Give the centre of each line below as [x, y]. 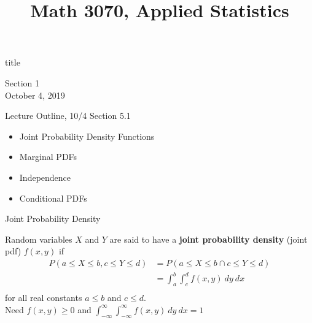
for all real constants [44, 298]
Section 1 [22, 82]
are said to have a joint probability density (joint [209, 239]
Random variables [39, 239]
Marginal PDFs [48, 157]
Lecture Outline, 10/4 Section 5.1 [68, 116]
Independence [45, 177]
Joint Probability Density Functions [87, 136]
